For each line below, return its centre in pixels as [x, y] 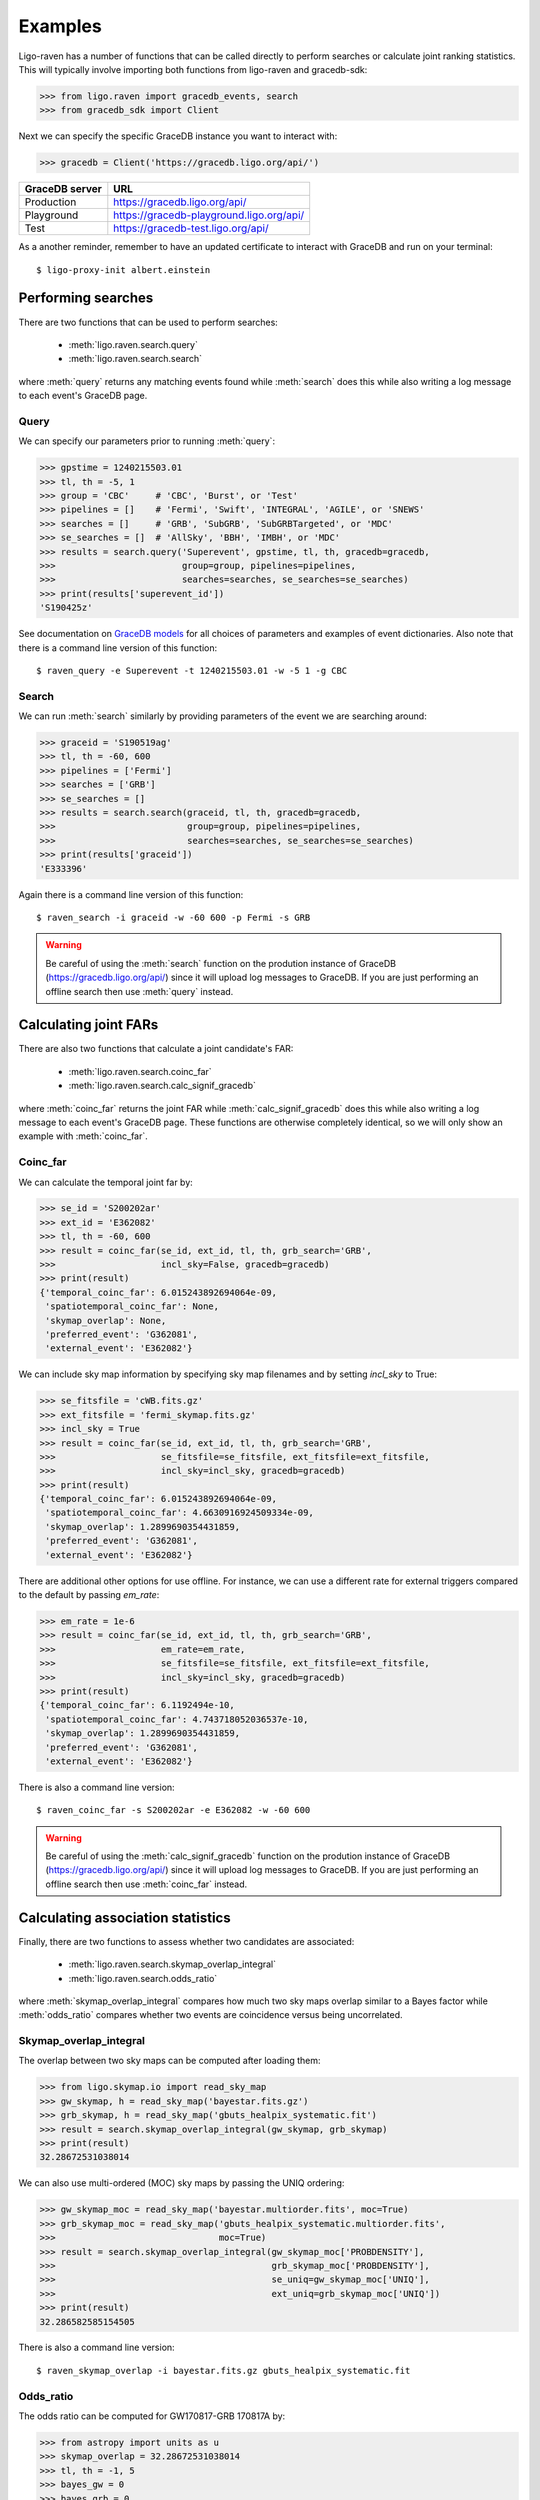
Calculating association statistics [124, 1917]
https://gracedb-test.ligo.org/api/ [191, 228]
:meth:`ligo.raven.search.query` [133, 344]
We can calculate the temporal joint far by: [106, 1182]
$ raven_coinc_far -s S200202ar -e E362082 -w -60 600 [173, 1810]
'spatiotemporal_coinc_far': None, [132, 1306]
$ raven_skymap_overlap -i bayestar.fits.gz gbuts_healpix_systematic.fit [223, 2370]
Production [50, 202]
